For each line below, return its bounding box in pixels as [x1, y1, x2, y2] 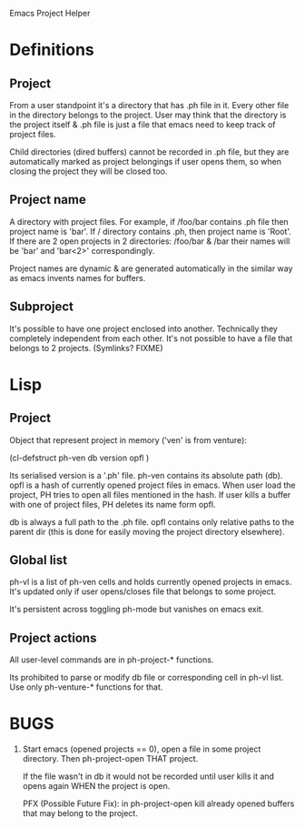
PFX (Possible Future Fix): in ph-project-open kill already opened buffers [22, 798, 295, 809]
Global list [9, 552, 68, 568]
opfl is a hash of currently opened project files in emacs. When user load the [9, 480, 296, 490]
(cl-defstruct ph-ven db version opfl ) [9, 452, 150, 463]
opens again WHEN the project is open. [22, 781, 171, 792]
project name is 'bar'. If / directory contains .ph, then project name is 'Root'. [9, 226, 292, 237]
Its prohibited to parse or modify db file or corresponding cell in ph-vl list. [9, 672, 284, 683]
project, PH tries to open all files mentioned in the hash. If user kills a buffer [9, 489, 291, 500]
